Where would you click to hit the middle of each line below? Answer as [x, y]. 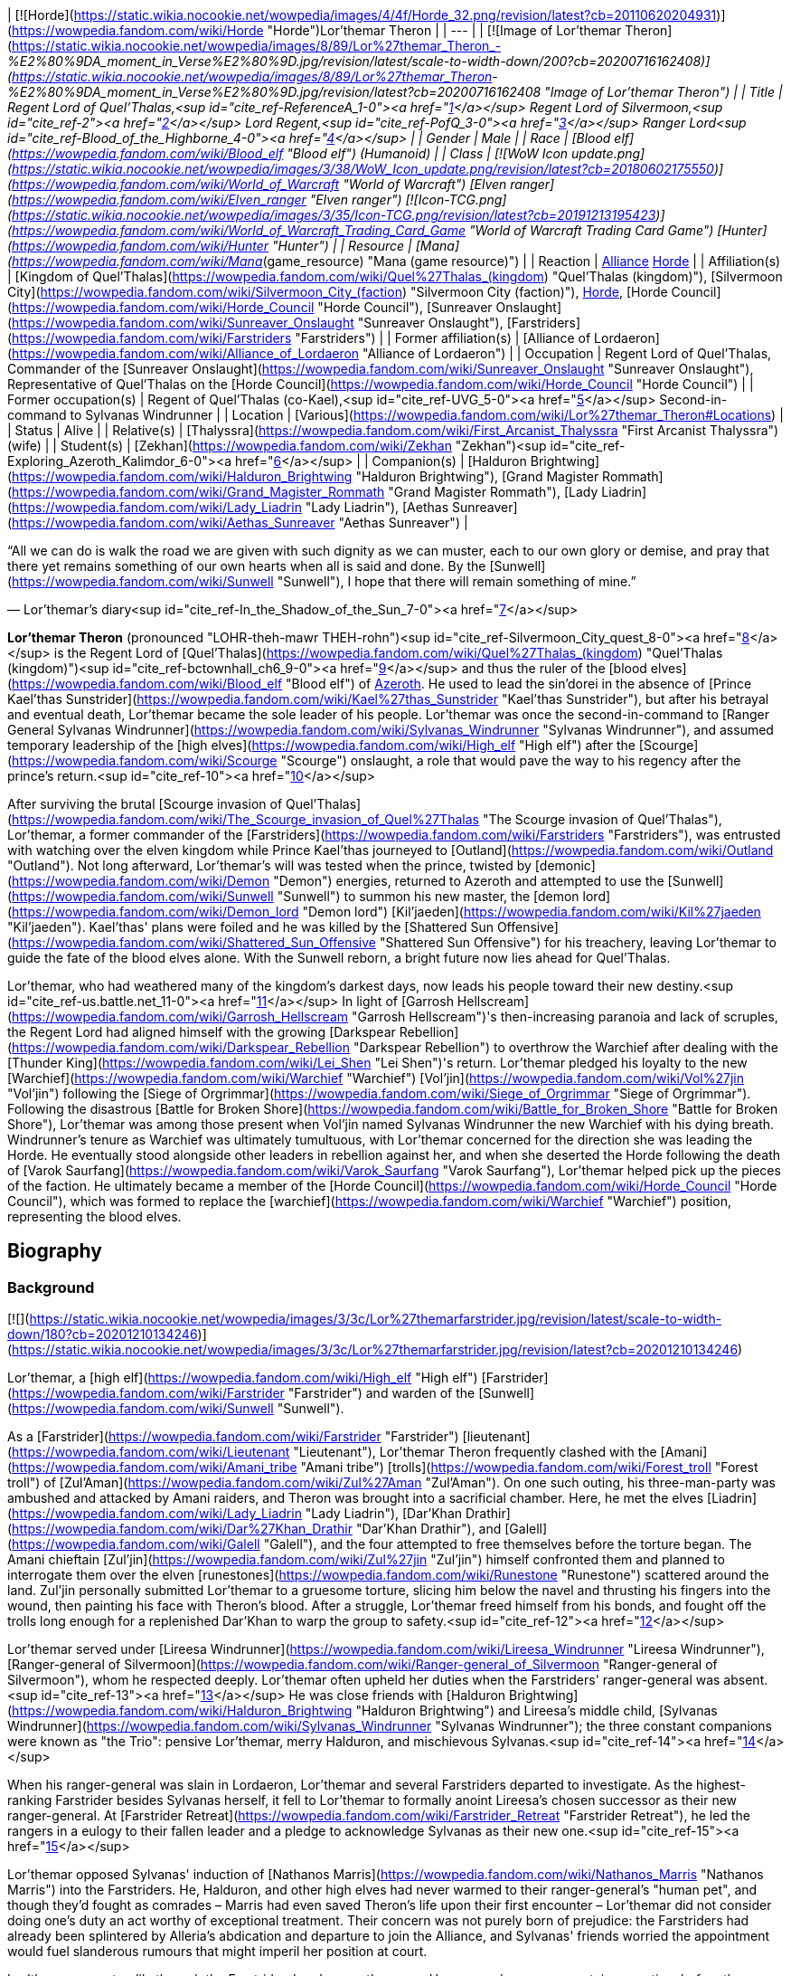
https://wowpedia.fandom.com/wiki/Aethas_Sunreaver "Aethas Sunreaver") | [240, 522]
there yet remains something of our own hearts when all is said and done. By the [247, 566]
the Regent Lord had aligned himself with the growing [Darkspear [202, 1032]
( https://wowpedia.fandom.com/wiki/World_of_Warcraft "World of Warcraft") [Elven [257, 184]
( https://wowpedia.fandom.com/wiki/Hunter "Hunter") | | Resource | [210, 246]
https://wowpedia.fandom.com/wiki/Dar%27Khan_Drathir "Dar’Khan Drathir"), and [257, 1529]
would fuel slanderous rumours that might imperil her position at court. [217, 1952]
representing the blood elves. [94, 1216]
